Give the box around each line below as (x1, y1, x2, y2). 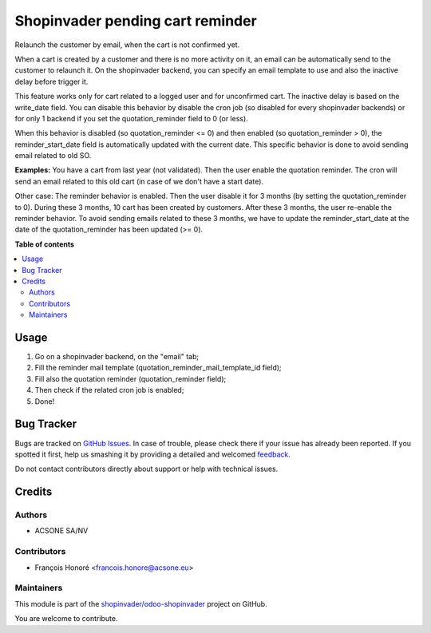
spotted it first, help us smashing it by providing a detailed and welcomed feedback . (14, 449, 291, 459)
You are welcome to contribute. (14, 614, 118, 623)
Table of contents (14, 239, 75, 249)
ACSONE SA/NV (34, 526, 89, 536)
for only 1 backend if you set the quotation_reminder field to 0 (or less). (14, 113, 249, 123)
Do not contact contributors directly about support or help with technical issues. (14, 464, 279, 474)
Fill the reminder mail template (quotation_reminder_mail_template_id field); (34, 363, 283, 373)
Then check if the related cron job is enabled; (34, 386, 184, 395)
